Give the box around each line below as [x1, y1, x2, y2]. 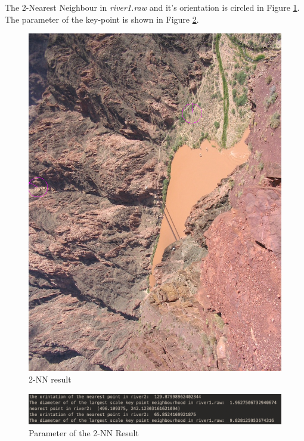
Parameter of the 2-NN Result [29, 426, 139, 439]
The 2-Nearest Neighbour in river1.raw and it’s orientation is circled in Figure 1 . [5, 1, 300, 13]
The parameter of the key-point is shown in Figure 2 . [5, 13, 199, 25]
